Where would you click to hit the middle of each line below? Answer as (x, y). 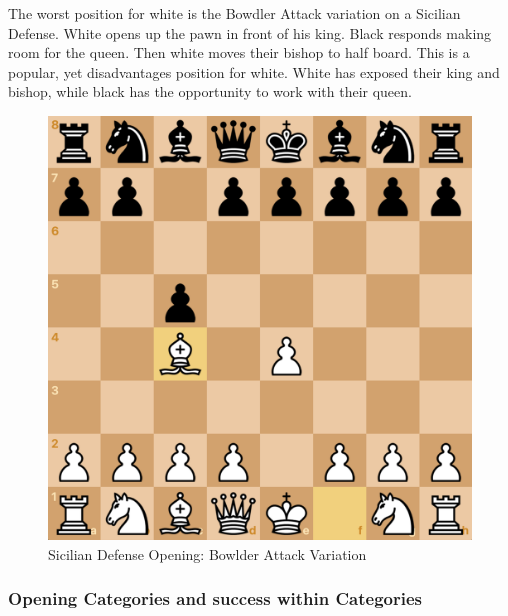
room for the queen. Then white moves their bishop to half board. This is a (239, 52)
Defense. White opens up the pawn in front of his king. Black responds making (250, 32)
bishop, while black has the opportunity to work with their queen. (210, 91)
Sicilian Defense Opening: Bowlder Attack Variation (207, 553)
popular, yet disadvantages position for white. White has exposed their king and (254, 71)
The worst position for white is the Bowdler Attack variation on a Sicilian (234, 13)
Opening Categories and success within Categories (215, 598)
